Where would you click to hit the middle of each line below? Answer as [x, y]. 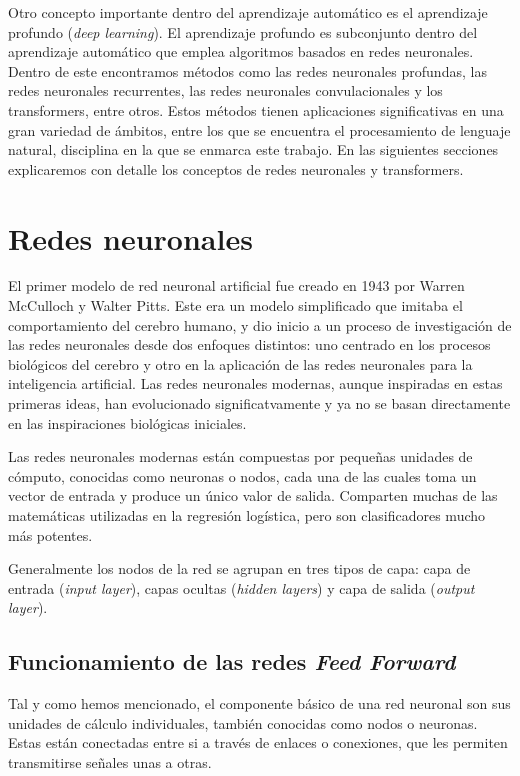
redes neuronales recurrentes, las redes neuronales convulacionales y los [225, 90]
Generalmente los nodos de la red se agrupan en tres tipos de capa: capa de [239, 568]
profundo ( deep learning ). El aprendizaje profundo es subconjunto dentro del [243, 31]
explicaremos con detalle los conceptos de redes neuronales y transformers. [236, 168]
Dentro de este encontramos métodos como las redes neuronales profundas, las [247, 70]
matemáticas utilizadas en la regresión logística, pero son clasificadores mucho [247, 515]
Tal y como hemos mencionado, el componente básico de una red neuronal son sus [259, 703]
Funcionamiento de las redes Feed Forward [232, 661]
